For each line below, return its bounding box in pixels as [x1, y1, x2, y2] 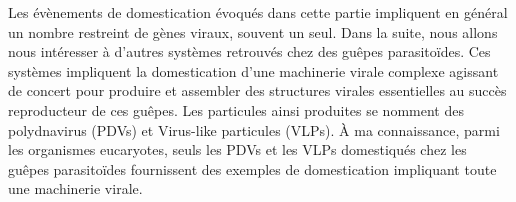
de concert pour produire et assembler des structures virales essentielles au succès [8, 80, 507, 101]
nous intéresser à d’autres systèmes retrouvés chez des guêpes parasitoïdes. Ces [8, 41, 491, 62]
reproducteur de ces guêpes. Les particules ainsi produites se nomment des [8, 99, 464, 120]
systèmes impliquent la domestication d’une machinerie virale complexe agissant [8, 60, 499, 81]
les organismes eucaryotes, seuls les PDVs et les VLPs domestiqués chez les [8, 139, 467, 160]
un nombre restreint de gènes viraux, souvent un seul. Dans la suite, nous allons [8, 21, 498, 42]
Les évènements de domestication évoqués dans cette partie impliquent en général [8, 2, 508, 22]
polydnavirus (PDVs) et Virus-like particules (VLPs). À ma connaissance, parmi [8, 119, 500, 140]
